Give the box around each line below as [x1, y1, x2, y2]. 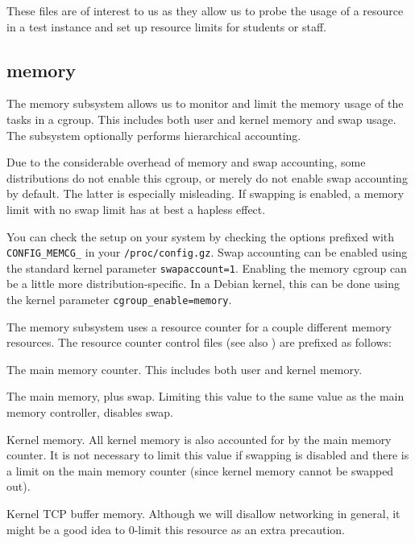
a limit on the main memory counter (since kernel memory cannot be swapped [6, 462, 394, 479]
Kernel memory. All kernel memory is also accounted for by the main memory [6, 430, 392, 447]
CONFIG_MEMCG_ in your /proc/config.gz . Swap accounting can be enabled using [6, 244, 408, 261]
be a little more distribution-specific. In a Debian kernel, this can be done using [6, 275, 400, 292]
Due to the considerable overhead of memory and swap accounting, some [6, 154, 366, 171]
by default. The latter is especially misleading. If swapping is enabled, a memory [6, 185, 405, 202]
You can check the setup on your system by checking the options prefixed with [6, 228, 395, 245]
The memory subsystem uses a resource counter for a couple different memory [6, 318, 392, 335]
